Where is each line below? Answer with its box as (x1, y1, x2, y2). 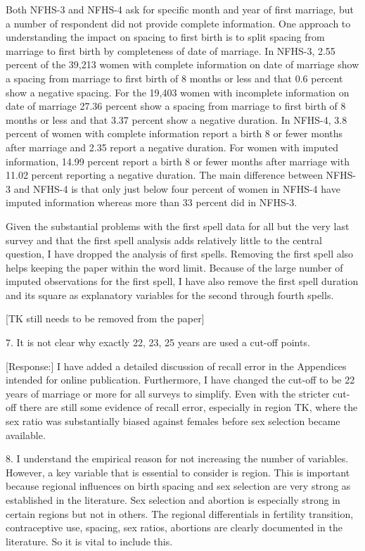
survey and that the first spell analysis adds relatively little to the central (6, 232, 322, 247)
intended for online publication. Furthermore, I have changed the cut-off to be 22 (6, 372, 355, 387)
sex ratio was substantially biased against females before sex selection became (6, 414, 340, 429)
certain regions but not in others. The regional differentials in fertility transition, (6, 506, 354, 521)
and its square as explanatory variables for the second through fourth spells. (6, 287, 334, 302)
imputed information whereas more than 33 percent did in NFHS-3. (6, 195, 297, 210)
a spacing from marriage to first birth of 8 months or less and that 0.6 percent (6, 70, 343, 85)
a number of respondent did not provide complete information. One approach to (6, 15, 351, 30)
